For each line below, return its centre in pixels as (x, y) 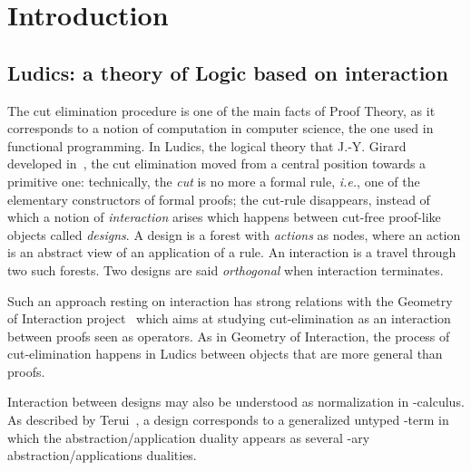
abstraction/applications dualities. (102, 455)
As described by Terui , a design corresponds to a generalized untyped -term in (228, 420)
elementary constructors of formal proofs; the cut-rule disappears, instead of (219, 199)
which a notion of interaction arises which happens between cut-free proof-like (224, 217)
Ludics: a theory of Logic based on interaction (228, 72)
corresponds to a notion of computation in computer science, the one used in (221, 128)
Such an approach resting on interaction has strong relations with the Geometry (230, 300)
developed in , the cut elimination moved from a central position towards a (217, 163)
